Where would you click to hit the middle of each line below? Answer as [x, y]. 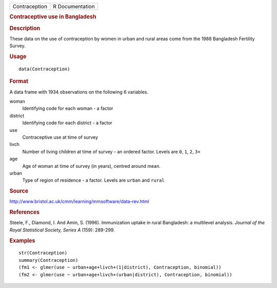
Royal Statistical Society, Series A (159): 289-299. [62, 230]
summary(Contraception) [48, 260]
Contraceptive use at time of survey [60, 137]
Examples [22, 240]
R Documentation [74, 6]
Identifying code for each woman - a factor [68, 108]
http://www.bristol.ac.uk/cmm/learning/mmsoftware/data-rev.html [80, 201]
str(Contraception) [43, 253]
